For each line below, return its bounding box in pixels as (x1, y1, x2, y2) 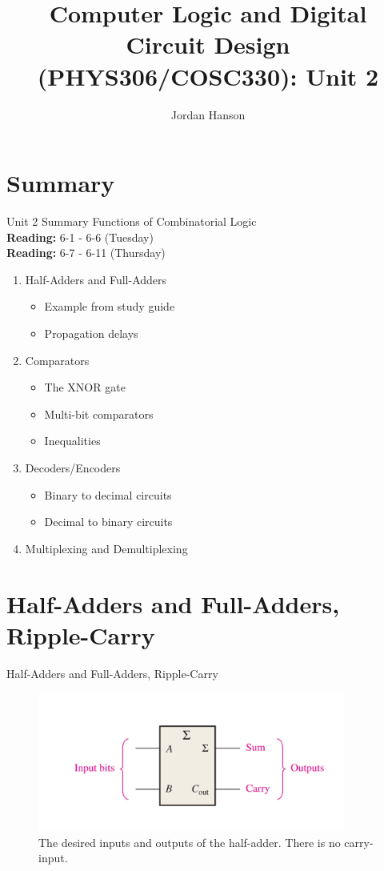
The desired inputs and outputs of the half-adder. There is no (38, 833, 341, 850)
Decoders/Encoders (25, 459, 121, 476)
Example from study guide (44, 298, 175, 315)
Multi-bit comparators (44, 405, 154, 422)
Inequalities (44, 432, 101, 449)
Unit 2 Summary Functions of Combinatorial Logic (6, 213, 257, 230)
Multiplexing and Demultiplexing (25, 540, 188, 556)
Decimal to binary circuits (44, 513, 173, 530)
